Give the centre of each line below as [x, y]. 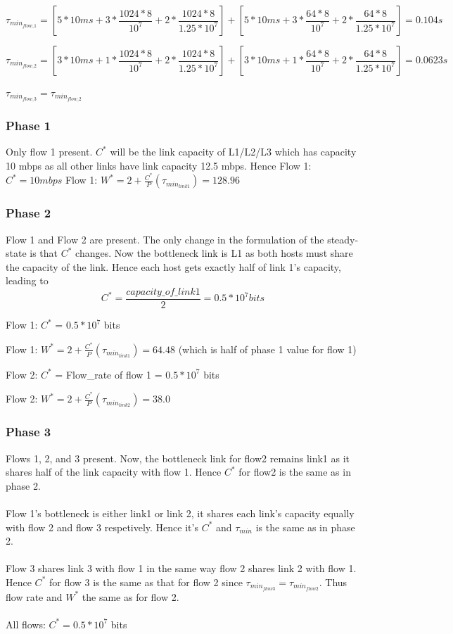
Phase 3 [28, 432]
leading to [27, 280]
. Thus [333, 582]
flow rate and [34, 596]
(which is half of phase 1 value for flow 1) [267, 349]
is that [44, 253]
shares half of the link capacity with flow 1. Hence [114, 472]
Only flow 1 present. [49, 152]
